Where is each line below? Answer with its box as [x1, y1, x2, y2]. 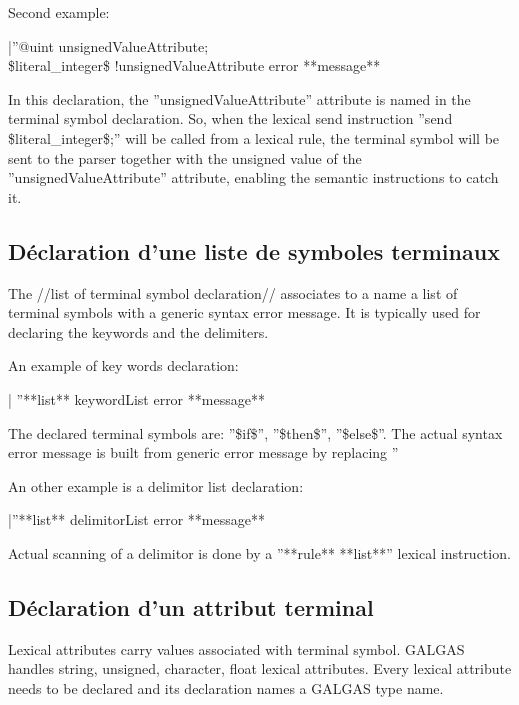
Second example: [8, 2, 110, 22]
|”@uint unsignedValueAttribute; [8, 35, 209, 56]
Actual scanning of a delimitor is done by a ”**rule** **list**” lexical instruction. [8, 542, 511, 563]
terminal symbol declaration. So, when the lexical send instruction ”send [8, 108, 453, 129]
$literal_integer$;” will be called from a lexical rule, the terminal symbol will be [8, 127, 500, 148]
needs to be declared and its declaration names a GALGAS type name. [8, 677, 444, 698]
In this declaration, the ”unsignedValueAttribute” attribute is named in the [8, 88, 471, 109]
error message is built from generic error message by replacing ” [8, 442, 399, 463]
